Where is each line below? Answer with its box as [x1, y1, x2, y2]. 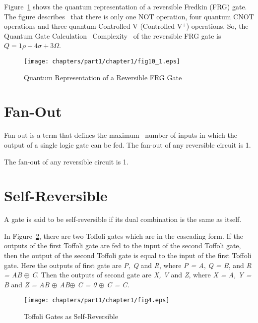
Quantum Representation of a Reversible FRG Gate [24, 72, 182, 82]
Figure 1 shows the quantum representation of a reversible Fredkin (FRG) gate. [4, 1, 247, 11]
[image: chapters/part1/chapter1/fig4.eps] [24, 297, 170, 304]
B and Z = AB [4, 279, 50, 289]
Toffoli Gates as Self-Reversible [24, 311, 118, 322]
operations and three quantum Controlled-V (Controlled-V [4, 21, 183, 31]
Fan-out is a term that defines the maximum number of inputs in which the [4, 130, 237, 140]
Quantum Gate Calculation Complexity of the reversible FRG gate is [4, 30, 221, 41]
